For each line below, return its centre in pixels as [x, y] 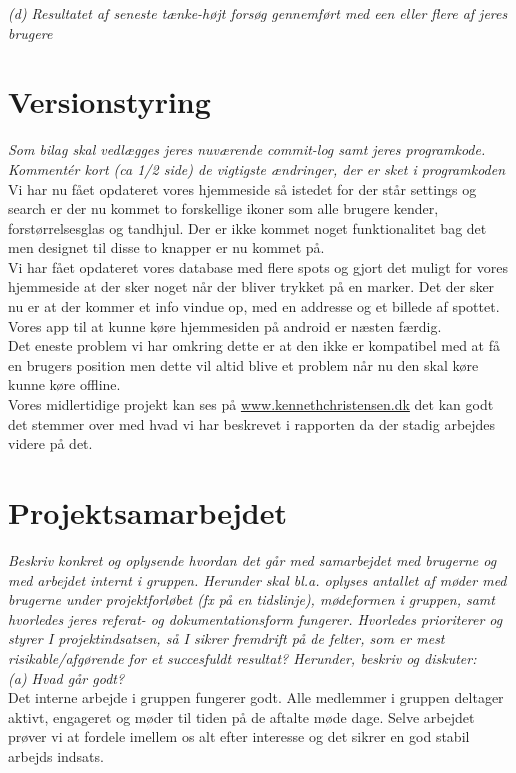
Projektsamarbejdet [148, 512]
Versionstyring [109, 101]
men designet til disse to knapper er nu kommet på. [166, 247]
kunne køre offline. [64, 384]
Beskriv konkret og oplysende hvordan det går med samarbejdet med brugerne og [252, 559]
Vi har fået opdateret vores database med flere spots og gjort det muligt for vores [258, 266]
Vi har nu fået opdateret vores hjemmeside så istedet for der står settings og [242, 188]
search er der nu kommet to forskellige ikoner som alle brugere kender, [223, 208]
